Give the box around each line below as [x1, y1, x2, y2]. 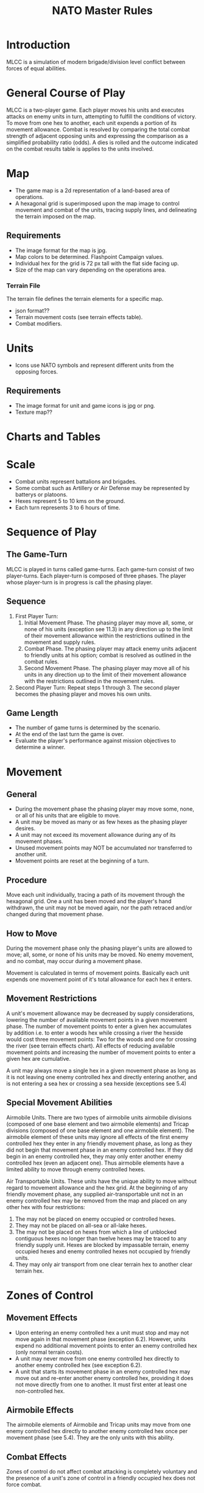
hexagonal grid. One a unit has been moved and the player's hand [6, 898, 172, 905]
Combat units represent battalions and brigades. [15, 477, 137, 485]
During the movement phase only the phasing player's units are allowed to [6, 944, 193, 952]
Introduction [6, 38, 71, 52]
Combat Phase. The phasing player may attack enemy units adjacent [24, 645, 197, 652]
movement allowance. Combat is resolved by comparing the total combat [6, 126, 190, 133]
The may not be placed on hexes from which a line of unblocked [15, 1228, 177, 1235]
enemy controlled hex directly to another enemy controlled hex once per [6, 1428, 188, 1435]
